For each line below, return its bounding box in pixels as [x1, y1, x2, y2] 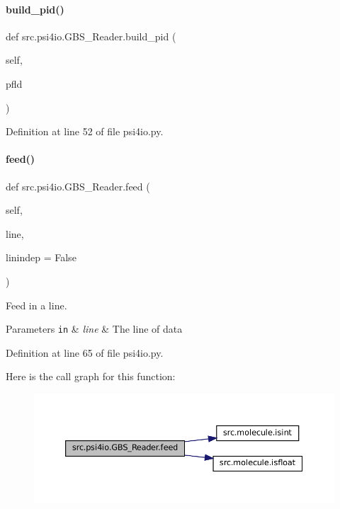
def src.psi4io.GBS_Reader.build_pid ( [6, 28, 176, 43]
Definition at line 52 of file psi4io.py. [6, 124, 164, 139]
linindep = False [6, 250, 76, 265]
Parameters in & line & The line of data [6, 321, 183, 336]
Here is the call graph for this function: [6, 369, 176, 384]
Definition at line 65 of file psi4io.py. [6, 345, 164, 360]
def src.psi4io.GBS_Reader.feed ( [6, 178, 150, 193]
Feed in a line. [6, 297, 67, 312]
